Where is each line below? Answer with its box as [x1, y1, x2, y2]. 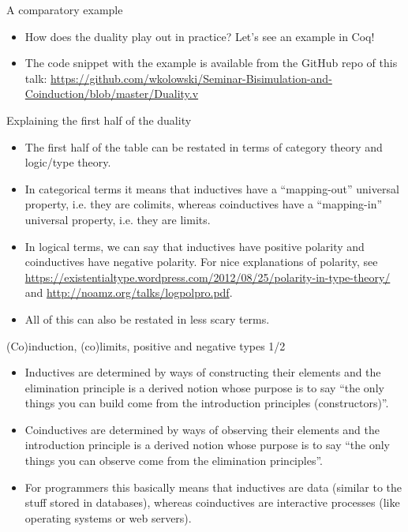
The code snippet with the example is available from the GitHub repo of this [24, 54, 398, 71]
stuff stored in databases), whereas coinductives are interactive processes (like [24, 494, 400, 511]
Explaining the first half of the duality [6, 111, 192, 128]
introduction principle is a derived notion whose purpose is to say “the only [24, 436, 390, 453]
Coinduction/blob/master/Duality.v [24, 85, 199, 102]
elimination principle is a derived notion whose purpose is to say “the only [24, 379, 384, 395]
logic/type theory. [24, 154, 111, 170]
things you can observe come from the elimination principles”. [24, 452, 323, 469]
